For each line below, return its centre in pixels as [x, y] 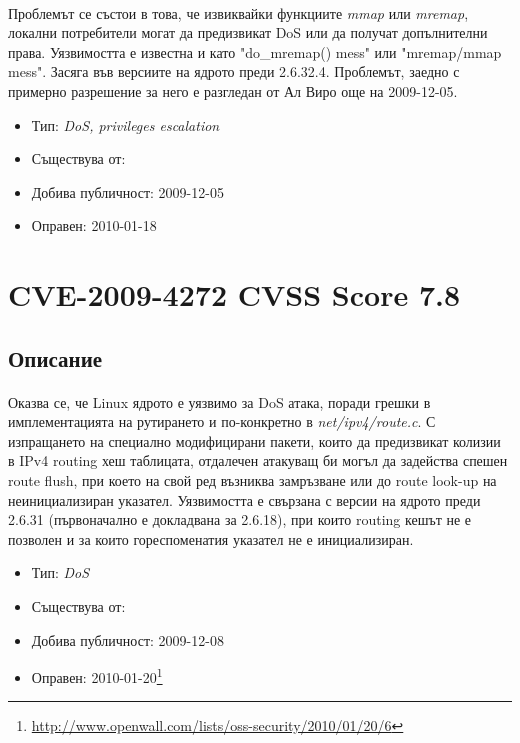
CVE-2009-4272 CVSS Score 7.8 [234, 294]
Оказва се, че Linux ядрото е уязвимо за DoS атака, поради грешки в [219, 401]
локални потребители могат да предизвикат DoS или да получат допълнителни [248, 32]
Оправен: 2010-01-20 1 [97, 675]
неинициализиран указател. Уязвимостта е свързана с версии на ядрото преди [244, 499]
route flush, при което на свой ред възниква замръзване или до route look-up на [252, 480]
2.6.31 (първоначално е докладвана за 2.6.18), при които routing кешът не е [240, 519]
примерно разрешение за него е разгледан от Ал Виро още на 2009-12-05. [233, 90]
